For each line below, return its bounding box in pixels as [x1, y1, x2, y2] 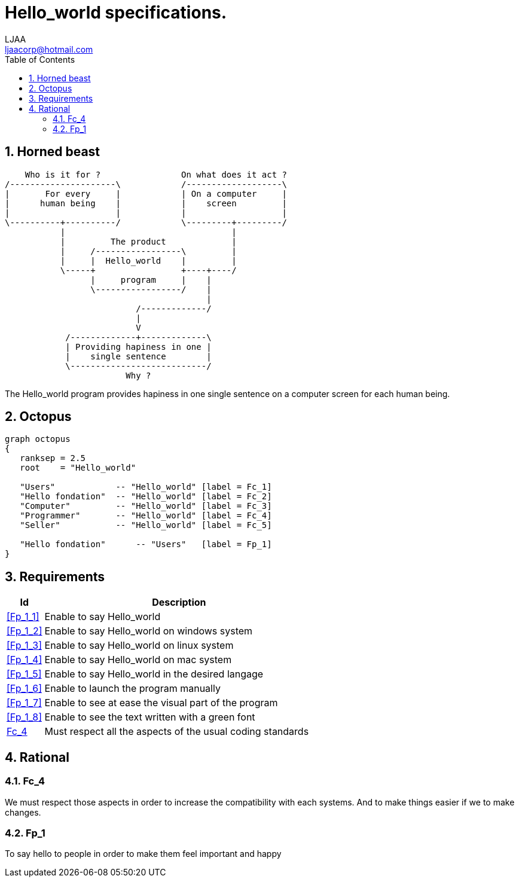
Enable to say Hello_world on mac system [44, 654, 232, 666]
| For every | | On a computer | [5, 188, 288, 199]
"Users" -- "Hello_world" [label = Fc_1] [20, 482, 272, 492]
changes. [5, 807, 41, 817]
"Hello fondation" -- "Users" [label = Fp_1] [20, 539, 272, 550]
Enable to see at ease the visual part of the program [44, 697, 278, 709]
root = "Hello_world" [20, 463, 136, 473]
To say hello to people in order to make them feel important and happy [5, 849, 282, 859]
